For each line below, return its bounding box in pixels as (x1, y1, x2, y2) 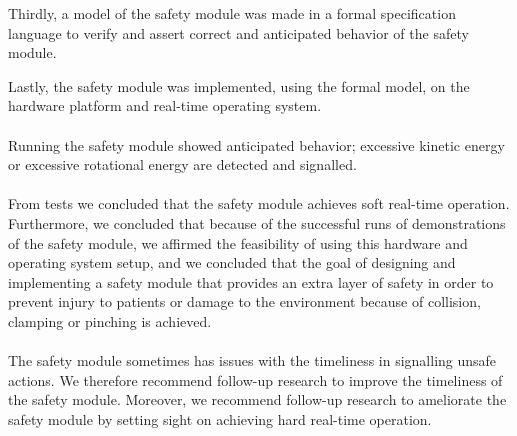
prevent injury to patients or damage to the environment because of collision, (8, 291, 481, 312)
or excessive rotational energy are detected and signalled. (8, 154, 357, 175)
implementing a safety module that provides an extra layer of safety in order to (8, 271, 494, 292)
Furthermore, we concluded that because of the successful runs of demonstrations (8, 212, 506, 233)
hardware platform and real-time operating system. (8, 95, 322, 116)
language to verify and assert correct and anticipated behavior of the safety (8, 22, 469, 43)
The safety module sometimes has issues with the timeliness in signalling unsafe (8, 350, 497, 371)
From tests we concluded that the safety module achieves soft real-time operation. (8, 193, 510, 214)
